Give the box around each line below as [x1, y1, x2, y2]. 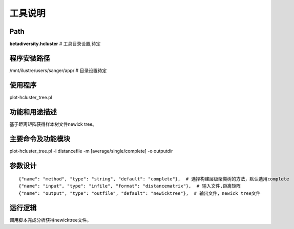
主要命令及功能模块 [9, 134, 70, 143]
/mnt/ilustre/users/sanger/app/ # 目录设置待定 [9, 67, 107, 74]
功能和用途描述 [9, 107, 57, 116]
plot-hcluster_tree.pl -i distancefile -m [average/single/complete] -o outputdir [9, 148, 173, 154]
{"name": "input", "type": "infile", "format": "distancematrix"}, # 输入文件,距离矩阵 [18, 183, 241, 189]
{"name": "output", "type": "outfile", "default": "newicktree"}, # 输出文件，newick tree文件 [18, 190, 261, 196]
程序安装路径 [9, 54, 50, 62]
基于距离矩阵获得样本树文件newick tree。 [9, 121, 97, 127]
